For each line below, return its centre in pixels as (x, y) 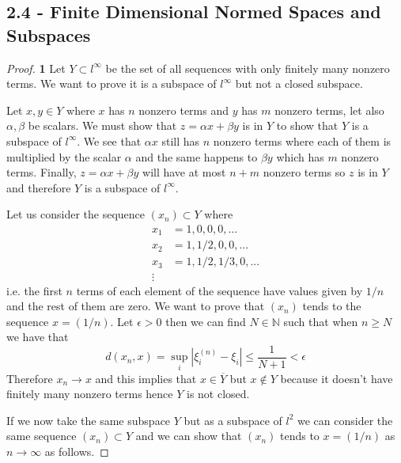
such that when (321, 321)
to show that (307, 125)
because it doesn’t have (337, 378)
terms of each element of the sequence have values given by (219, 290)
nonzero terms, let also (329, 110)
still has (181, 140)
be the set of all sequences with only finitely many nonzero (248, 68)
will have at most (184, 172)
